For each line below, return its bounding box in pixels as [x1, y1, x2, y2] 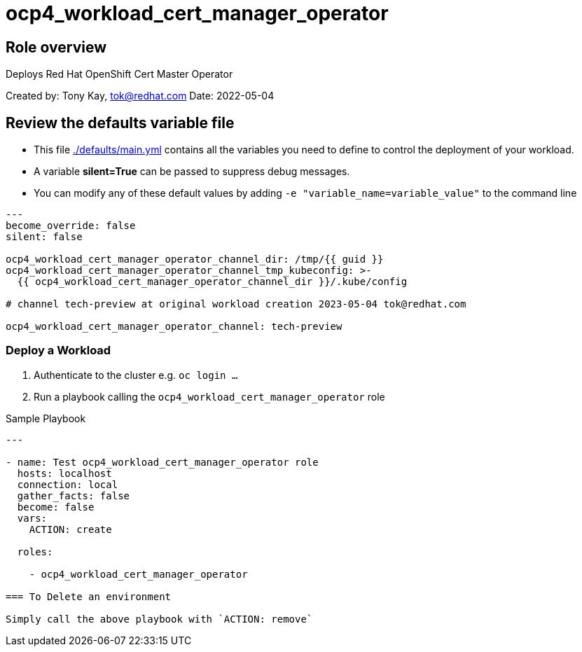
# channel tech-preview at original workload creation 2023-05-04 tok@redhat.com [6, 298, 466, 310]
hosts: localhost [17, 467, 112, 479]
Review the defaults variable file [6, 113, 235, 132]
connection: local [17, 478, 118, 490]
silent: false [6, 231, 83, 243]
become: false [17, 501, 95, 513]
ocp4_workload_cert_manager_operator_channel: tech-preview [6, 321, 342, 333]
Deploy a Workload [6, 343, 111, 358]
